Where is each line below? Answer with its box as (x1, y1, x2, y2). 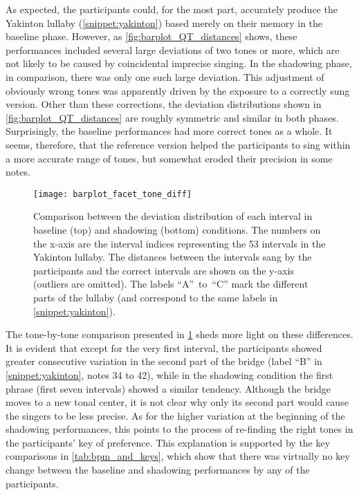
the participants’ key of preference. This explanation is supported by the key (6, 435, 331, 449)
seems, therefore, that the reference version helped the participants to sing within (6, 137, 351, 151)
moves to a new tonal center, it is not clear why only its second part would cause (6, 395, 349, 409)
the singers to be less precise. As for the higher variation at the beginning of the (6, 408, 345, 422)
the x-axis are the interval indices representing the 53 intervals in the (33, 236, 326, 250)
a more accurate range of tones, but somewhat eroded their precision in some (6, 151, 333, 165)
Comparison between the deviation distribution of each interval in (33, 209, 313, 223)
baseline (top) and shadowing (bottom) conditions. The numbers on (33, 222, 321, 236)
